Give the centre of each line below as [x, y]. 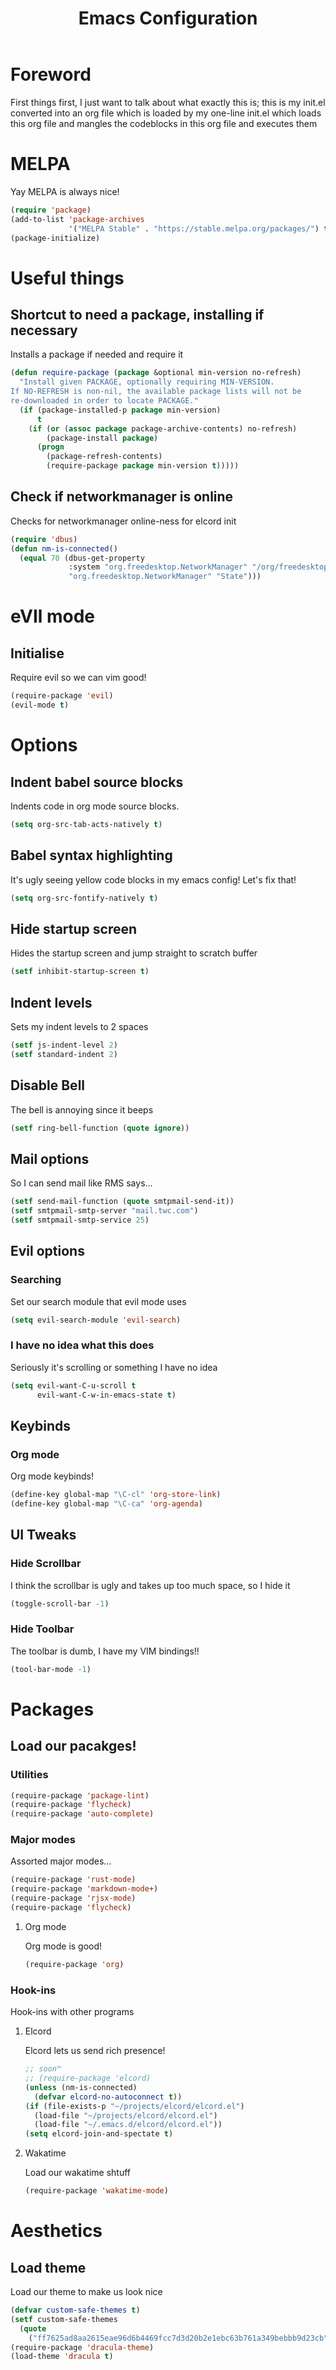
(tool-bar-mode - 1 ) [51, 1669]
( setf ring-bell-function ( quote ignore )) [100, 1128]
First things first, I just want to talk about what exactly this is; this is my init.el [168, 102]
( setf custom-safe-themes [64, 2319]
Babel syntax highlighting [91, 855]
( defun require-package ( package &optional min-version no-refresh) [156, 373]
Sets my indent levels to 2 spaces [79, 1026]
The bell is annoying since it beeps [82, 1109]
